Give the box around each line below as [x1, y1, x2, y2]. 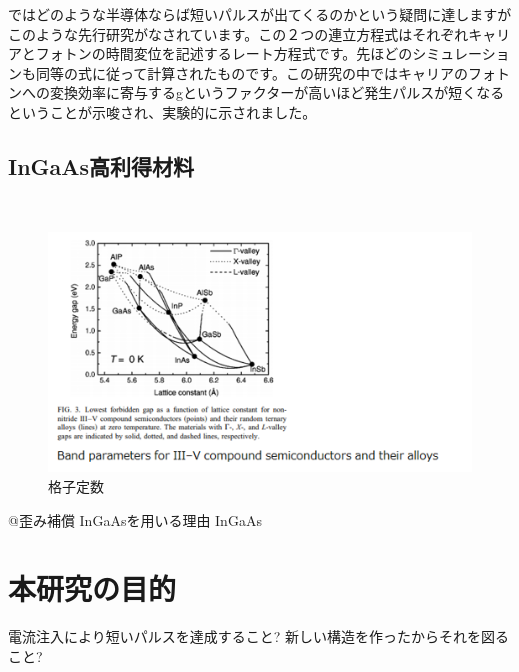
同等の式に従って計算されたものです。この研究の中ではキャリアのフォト [35, 62, 510, 83]
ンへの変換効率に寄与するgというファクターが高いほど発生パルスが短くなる [8, 82, 505, 103]
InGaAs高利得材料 [8, 150, 195, 181]
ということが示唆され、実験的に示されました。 [8, 101, 317, 122]
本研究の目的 [8, 568, 177, 609]
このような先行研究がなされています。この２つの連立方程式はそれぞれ [8, 23, 469, 44]
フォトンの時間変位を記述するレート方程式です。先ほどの [35, 43, 413, 64]
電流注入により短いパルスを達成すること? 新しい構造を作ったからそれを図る [8, 626, 509, 647]
